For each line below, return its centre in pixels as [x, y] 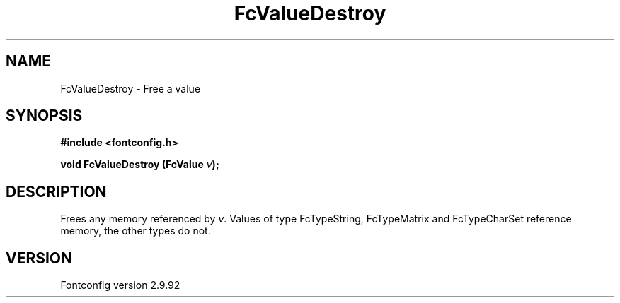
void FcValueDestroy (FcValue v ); [140, 165]
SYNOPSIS [44, 116]
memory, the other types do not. [136, 231]
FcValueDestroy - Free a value [131, 88]
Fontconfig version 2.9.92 [120, 285]
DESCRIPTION [56, 191]
